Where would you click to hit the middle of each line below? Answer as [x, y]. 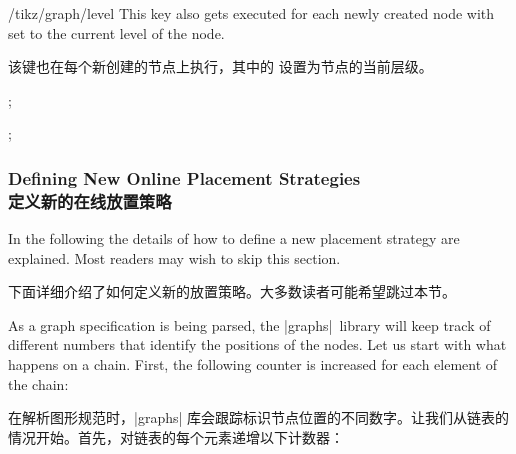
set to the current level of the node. [116, 32]
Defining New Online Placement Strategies [184, 177]
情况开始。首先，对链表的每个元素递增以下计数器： [176, 436]
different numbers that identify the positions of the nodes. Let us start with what [257, 344]
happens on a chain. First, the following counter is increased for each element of [253, 364]
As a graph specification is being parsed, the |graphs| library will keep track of [249, 324]
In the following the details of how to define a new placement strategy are [234, 238]
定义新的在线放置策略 [90, 200]
